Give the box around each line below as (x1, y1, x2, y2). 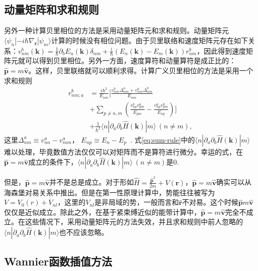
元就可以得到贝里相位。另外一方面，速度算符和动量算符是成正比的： (11, 55, 236, 66)
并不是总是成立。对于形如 (49, 177, 134, 187)
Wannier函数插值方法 (4, 253, 112, 269)
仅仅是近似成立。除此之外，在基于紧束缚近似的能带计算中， (4, 206, 201, 217)
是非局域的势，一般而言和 (94, 197, 179, 207)
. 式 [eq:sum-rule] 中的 (130, 134, 195, 145)
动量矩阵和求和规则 (4, 2, 99, 17)
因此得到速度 (203, 45, 246, 56)
